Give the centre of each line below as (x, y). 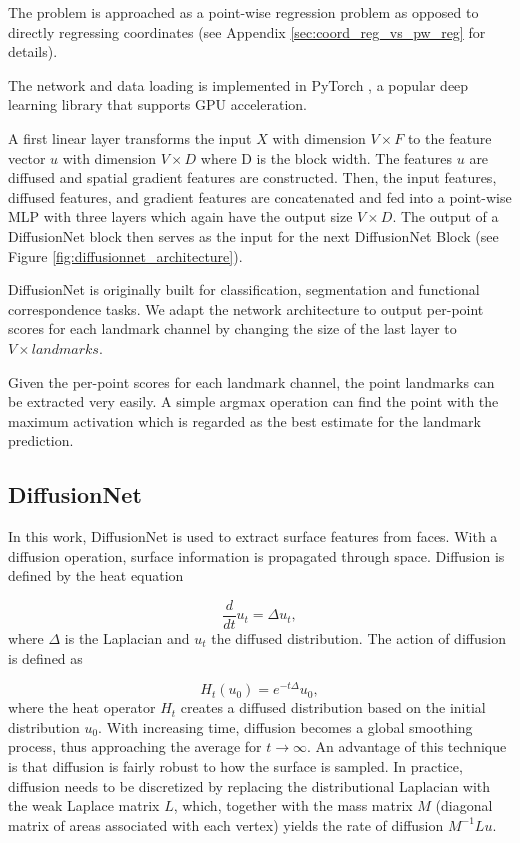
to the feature (449, 137)
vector (27, 157)
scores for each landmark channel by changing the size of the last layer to (232, 328)
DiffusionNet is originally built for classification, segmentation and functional (244, 289)
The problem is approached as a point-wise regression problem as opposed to (243, 12)
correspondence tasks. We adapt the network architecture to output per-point (246, 308)
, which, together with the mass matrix (293, 805)
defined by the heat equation (96, 575)
